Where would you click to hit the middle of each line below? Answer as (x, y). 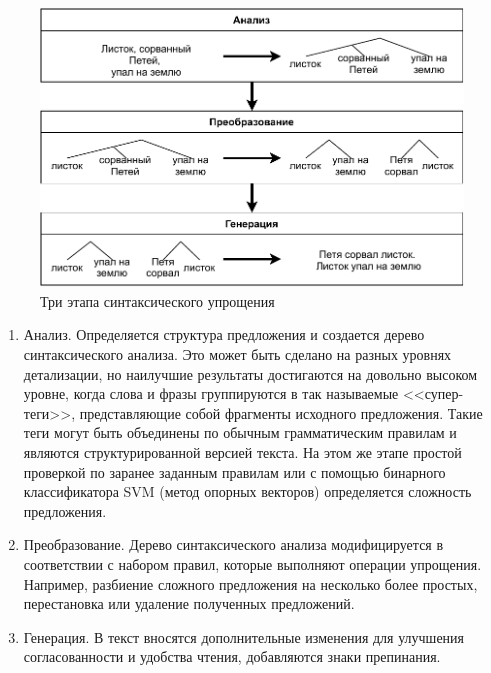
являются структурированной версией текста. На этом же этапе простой (242, 452)
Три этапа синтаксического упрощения (157, 300)
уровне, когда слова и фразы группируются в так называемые (211, 393)
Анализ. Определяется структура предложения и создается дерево (224, 334)
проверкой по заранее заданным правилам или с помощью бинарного (234, 471)
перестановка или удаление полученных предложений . (189, 603)
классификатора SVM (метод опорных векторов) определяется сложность (247, 491)
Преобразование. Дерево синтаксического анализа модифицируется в (233, 544)
